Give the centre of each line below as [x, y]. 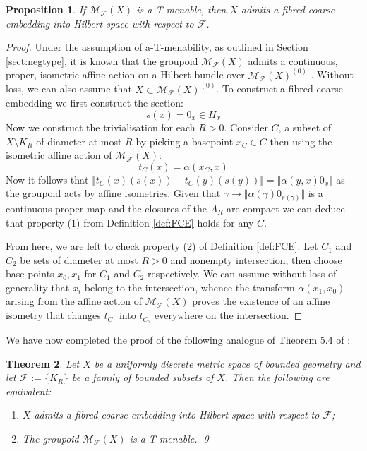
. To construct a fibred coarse [279, 89]
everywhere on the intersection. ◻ [228, 315]
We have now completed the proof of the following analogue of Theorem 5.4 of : [178, 339]
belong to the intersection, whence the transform [189, 287]
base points [30, 273]
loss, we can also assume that [69, 89]
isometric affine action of [59, 155]
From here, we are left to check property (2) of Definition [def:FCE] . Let [162, 246]
